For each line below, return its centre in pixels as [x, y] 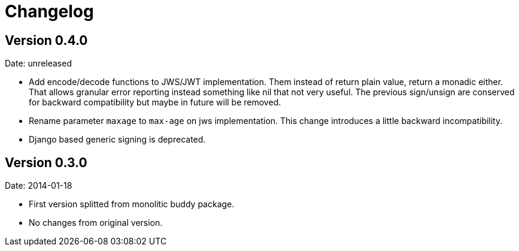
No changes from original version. [96, 223]
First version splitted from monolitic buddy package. [132, 204]
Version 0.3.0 [46, 162]
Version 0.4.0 [46, 40]
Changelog [49, 11]
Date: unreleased [38, 63]
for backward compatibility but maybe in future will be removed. [155, 102]
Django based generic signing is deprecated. [117, 140]
